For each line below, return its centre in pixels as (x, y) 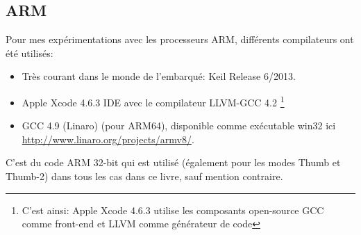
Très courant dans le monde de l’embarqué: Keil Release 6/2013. (159, 76)
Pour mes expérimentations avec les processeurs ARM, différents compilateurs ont (180, 39)
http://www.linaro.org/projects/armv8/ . (108, 139)
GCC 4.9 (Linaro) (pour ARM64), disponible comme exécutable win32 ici (179, 125)
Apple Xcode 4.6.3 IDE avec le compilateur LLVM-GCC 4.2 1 (153, 101)
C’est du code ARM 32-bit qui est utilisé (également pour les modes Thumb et (173, 162)
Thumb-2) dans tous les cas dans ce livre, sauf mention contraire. (144, 176)
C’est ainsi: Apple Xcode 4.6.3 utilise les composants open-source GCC (173, 210)
